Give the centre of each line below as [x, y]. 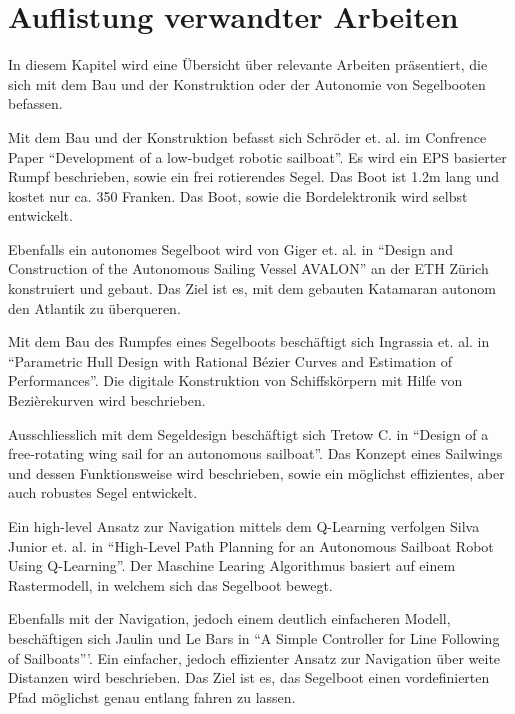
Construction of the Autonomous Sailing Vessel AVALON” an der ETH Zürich [248, 268]
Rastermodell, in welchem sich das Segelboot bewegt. [170, 584]
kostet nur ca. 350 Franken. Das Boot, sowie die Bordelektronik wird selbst [238, 195]
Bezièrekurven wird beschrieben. [107, 400]
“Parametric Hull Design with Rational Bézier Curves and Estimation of [230, 360]
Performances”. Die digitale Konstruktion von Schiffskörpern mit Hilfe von [235, 380]
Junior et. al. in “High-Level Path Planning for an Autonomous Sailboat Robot [251, 545]
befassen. [35, 103]
